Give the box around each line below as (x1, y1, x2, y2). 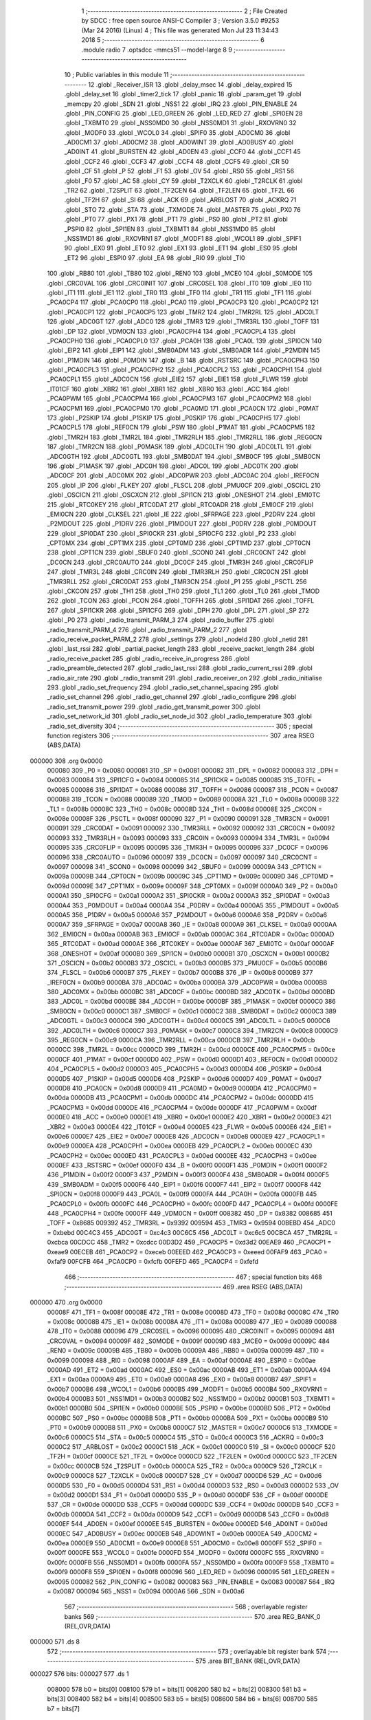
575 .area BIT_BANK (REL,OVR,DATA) (195, 1657, 300, 1665)
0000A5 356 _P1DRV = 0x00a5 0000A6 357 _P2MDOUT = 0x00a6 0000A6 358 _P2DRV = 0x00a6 (47, 910, 328, 918)
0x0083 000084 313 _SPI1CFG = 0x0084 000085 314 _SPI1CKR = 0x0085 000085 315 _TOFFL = (47, 776, 322, 784)
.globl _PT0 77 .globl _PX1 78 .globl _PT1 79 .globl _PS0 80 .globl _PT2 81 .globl (64, 215, 288, 224)
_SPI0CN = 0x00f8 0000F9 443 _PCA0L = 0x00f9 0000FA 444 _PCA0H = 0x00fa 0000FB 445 (47, 1190, 317, 1198)
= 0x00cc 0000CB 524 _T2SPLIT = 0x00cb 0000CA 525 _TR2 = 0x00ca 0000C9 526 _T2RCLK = (47, 1462, 323, 1470)
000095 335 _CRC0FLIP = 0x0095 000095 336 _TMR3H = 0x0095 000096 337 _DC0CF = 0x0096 (47, 843, 328, 852)
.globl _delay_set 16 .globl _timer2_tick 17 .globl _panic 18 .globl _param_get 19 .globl (64, 90, 302, 98)
